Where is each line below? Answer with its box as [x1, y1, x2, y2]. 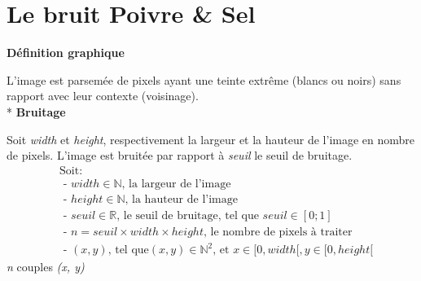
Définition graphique [7, 44, 125, 61]
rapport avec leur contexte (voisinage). [7, 87, 199, 104]
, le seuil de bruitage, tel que [116, 209, 259, 222]
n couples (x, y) [7, 258, 85, 275]
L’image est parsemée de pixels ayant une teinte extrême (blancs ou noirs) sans [7, 71, 401, 88]
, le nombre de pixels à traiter [203, 226, 353, 238]
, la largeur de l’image [121, 178, 231, 190]
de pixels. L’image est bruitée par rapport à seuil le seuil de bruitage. [7, 147, 353, 164]
